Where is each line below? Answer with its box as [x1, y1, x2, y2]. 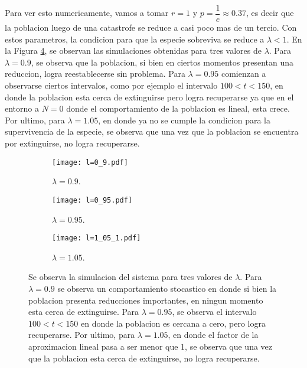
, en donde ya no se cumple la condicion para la [98, 113, 270, 126]
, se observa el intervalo [172, 305, 257, 318]
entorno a [5, 102, 39, 115]
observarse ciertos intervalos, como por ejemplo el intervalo [5, 79, 218, 92]
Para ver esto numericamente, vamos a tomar [5, 6, 169, 19]
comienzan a [221, 67, 266, 80]
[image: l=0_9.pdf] [52, 158, 128, 167]
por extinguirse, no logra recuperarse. [5, 137, 140, 149]
